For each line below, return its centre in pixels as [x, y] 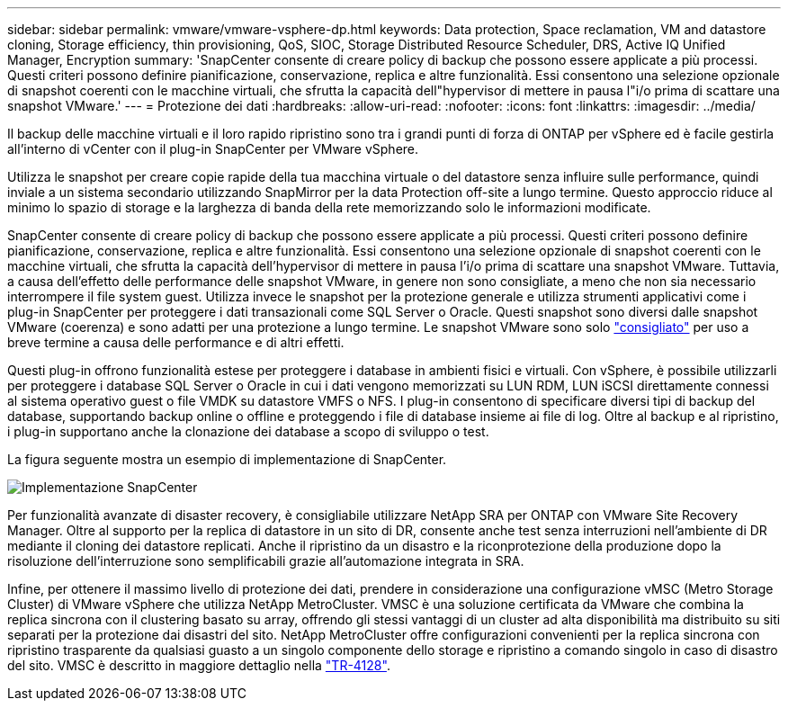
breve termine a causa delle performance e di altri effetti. [176, 342]
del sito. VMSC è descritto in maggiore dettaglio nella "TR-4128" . [199, 665]
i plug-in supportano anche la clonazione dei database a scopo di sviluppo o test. [248, 431]
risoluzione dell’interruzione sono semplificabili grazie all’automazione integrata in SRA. [266, 561]
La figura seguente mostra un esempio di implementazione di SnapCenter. [227, 459]
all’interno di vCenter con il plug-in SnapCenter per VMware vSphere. [213, 149]
